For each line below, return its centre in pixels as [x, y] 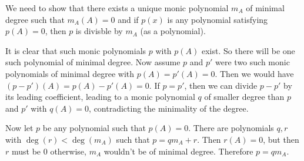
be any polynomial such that [94, 128]
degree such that [35, 19]
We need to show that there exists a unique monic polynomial [117, 8]
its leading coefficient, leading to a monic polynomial [100, 97]
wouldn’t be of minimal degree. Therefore [178, 151]
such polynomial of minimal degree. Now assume [93, 62]
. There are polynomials [231, 128]
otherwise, [68, 151]
